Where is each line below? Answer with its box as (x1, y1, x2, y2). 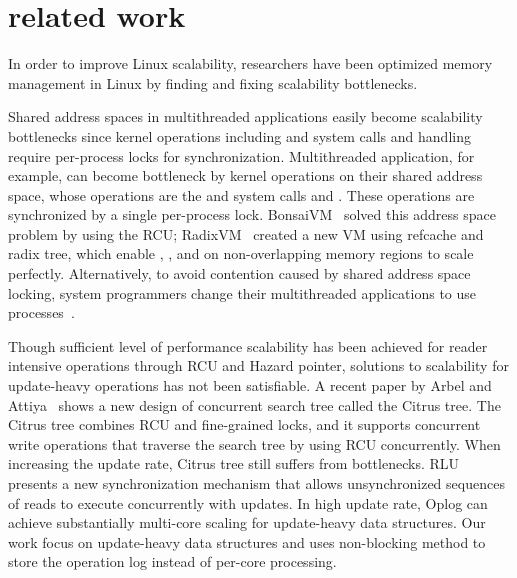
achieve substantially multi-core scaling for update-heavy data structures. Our (8, 512, 486, 533)
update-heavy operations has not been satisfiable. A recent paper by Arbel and (8, 375, 492, 396)
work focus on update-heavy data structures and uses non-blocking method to (8, 531, 486, 552)
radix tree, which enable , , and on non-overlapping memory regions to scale (8, 243, 474, 264)
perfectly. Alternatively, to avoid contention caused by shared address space (8, 263, 471, 284)
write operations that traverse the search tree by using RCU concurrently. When (8, 433, 501, 454)
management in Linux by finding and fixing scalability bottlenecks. (8, 72, 418, 93)
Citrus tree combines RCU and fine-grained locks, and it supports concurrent (8, 414, 481, 435)
